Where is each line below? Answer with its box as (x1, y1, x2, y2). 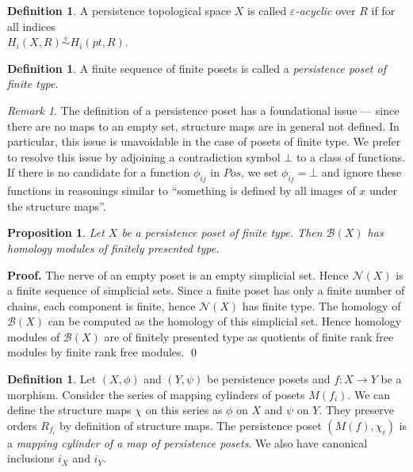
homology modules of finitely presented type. (7, 239, 220, 256)
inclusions (7, 450, 55, 466)
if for (371, 2, 396, 18)
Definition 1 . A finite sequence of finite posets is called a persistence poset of (7, 59, 386, 76)
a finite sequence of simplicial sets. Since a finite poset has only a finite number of (7, 282, 405, 299)
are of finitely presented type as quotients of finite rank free (104, 328, 394, 344)
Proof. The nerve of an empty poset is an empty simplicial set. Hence (7, 266, 349, 283)
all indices (7, 17, 55, 34)
